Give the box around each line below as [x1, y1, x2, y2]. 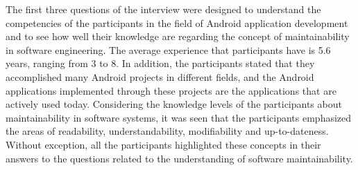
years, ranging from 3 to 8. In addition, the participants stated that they [6, 56, 315, 70]
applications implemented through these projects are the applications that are [6, 83, 336, 97]
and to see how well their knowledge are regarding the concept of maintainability [6, 29, 350, 44]
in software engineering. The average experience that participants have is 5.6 [6, 42, 331, 57]
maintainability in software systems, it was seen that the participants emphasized [6, 110, 352, 124]
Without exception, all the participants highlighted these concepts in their [6, 137, 321, 151]
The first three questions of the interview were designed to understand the [6, 2, 321, 16]
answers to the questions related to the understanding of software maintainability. [6, 151, 353, 165]
